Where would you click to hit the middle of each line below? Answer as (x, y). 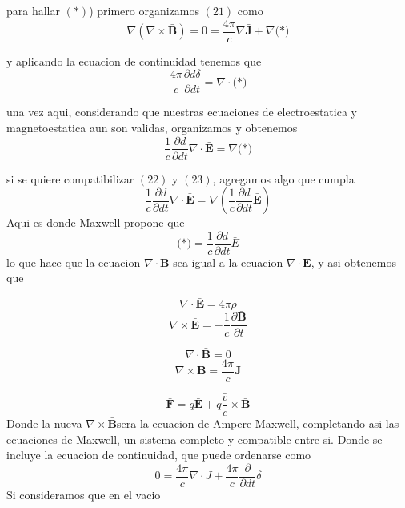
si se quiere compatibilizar (70, 178)
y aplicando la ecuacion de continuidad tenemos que (134, 60)
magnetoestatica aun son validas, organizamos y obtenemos (152, 127)
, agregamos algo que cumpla (283, 178)
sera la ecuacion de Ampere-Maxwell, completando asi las (258, 423)
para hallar (33, 10)
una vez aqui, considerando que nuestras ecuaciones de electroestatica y (182, 112)
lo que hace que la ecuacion (74, 262)
